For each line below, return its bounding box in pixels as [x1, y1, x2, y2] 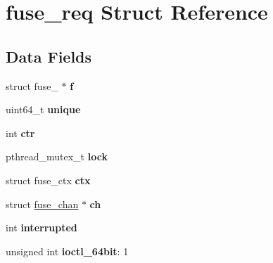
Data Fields [6, 45, 92, 67]
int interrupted [6, 220, 77, 235]
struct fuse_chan [6, 196, 79, 211]
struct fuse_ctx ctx [6, 172, 91, 187]
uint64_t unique [6, 102, 81, 117]
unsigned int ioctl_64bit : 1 [6, 243, 129, 258]
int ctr [6, 125, 35, 140]
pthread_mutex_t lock [6, 149, 108, 164]
